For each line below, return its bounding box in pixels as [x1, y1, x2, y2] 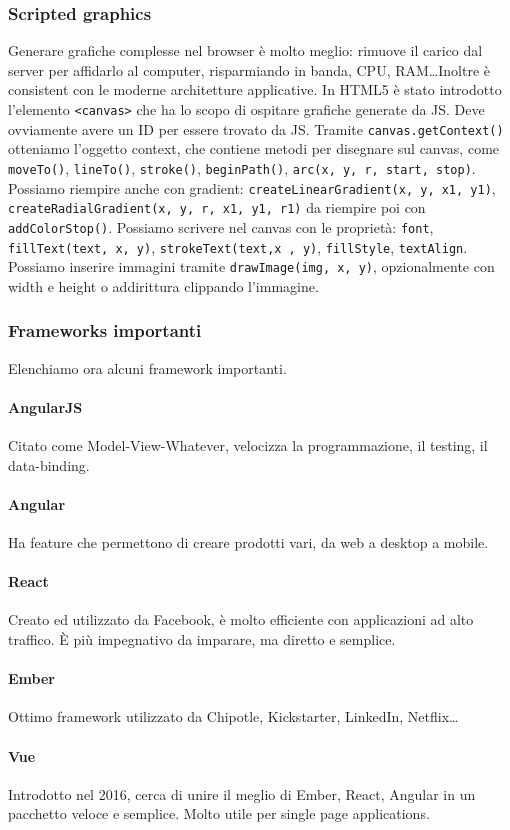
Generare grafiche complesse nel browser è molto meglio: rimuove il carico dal [8, 40, 483, 61]
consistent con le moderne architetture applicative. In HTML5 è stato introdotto [8, 79, 502, 100]
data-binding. [8, 454, 90, 475]
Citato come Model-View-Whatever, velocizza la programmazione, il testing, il [8, 435, 488, 456]
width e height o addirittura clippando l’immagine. [8, 275, 319, 296]
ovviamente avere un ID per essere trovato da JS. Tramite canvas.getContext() [8, 118, 504, 139]
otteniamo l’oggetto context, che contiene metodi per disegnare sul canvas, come [8, 138, 500, 159]
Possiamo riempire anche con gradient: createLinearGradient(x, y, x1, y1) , [8, 177, 496, 198]
